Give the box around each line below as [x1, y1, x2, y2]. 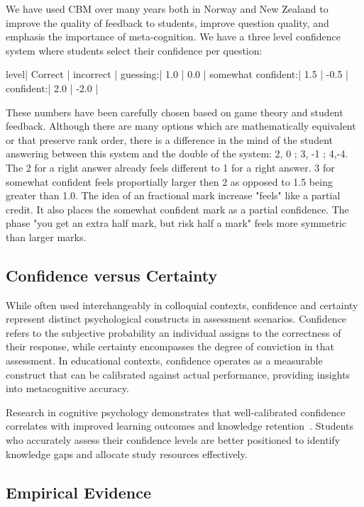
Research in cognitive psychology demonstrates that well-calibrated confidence [6, 404, 346, 419]
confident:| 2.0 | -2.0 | [6, 80, 99, 95]
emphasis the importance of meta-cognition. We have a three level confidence [6, 29, 341, 44]
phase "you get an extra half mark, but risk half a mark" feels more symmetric [6, 216, 346, 230]
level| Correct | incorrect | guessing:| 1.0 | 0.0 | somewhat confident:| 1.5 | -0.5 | [6, 67, 348, 82]
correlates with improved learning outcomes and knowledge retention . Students [6, 418, 354, 433]
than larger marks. [6, 229, 87, 244]
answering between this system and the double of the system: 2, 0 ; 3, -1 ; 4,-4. [6, 146, 348, 161]
